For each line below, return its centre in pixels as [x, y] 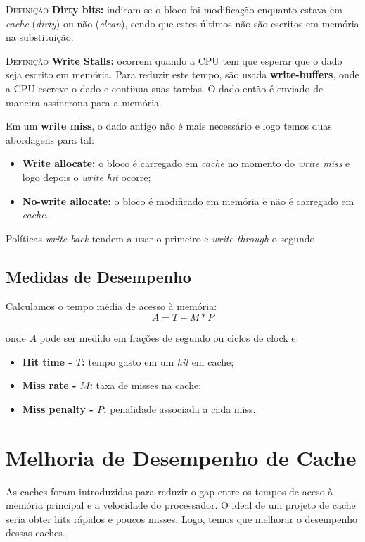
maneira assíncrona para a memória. [84, 102]
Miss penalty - [58, 408]
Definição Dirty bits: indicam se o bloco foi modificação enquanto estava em [174, 9]
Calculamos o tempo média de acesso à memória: [111, 306]
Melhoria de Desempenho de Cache [181, 457]
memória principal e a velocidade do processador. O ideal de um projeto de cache [181, 505]
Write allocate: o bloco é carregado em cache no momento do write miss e [186, 163]
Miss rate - [49, 385]
